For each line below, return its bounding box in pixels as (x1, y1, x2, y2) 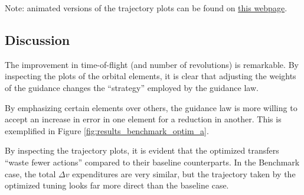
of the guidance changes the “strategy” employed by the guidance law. (5, 81, 259, 93)
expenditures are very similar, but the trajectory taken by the (72, 167, 296, 180)
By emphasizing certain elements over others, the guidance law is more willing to (5, 101, 298, 113)
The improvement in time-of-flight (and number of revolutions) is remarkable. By (5, 58, 299, 70)
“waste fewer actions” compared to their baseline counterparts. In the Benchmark (5, 155, 300, 168)
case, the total (5, 167, 56, 180)
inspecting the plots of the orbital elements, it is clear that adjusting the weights (5, 70, 296, 82)
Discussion (5, 30, 70, 48)
